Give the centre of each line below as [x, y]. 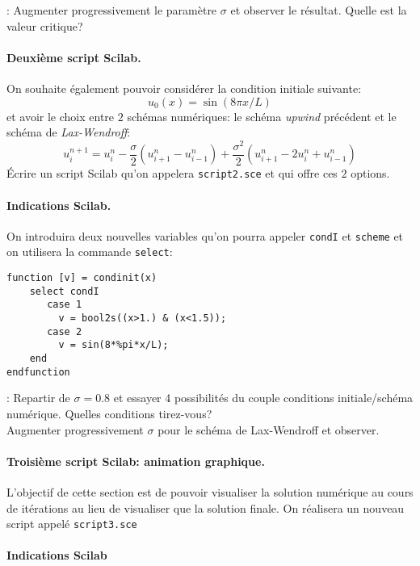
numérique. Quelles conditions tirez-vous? [109, 413]
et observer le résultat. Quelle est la [319, 10]
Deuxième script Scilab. [74, 57]
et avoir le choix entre [61, 116]
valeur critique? [45, 25]
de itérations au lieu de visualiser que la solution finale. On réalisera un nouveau [206, 507]
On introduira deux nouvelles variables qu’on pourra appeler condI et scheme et [205, 235]
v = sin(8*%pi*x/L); [113, 345]
